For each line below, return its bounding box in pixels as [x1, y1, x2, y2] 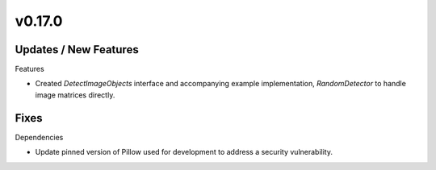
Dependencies [15, 132, 64, 142]
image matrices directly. [35, 89, 115, 100]
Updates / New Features [15, 43, 139, 56]
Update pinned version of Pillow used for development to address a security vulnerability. [35, 147, 333, 157]
